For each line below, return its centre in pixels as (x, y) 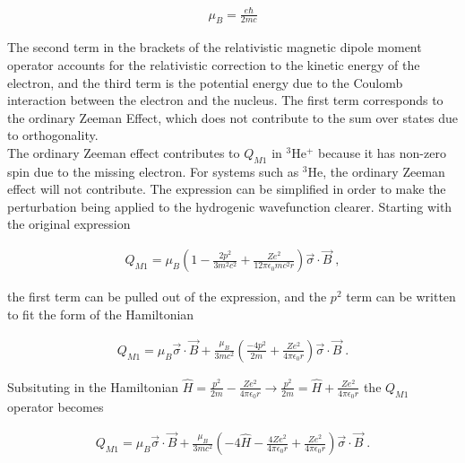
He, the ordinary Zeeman (376, 171)
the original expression (69, 224)
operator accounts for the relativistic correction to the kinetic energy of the (214, 64)
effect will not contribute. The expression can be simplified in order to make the (227, 189)
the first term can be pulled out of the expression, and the (167, 297)
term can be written (401, 297)
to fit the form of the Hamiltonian (101, 314)
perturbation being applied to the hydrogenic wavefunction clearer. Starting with (230, 206)
